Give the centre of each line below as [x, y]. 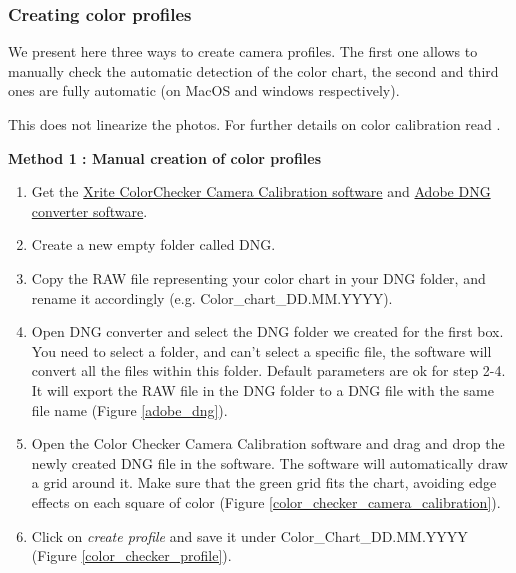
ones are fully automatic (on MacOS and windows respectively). [204, 90]
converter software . [89, 210]
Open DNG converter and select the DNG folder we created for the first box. [267, 331]
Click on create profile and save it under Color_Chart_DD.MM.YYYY [249, 535]
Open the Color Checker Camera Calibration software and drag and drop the [268, 443]
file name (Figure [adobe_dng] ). [129, 409]
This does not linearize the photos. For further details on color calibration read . [254, 124]
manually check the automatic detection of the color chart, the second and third [253, 70]
